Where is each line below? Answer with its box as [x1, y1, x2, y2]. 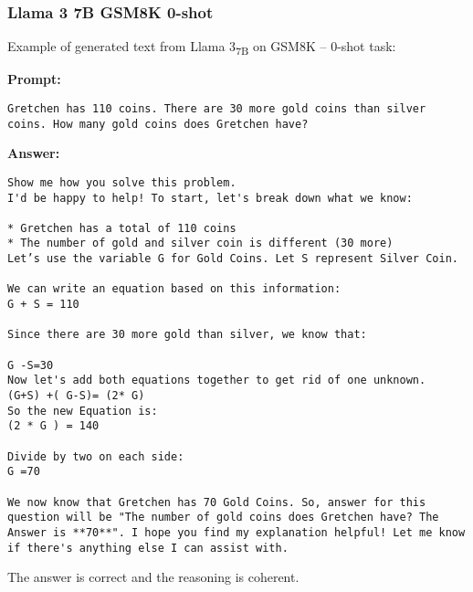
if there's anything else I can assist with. [7, 541, 289, 555]
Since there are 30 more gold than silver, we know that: [7, 328, 367, 342]
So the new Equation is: [7, 404, 158, 418]
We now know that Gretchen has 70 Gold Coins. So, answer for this [7, 495, 426, 509]
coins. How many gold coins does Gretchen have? [7, 117, 309, 131]
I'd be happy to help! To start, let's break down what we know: [7, 191, 413, 205]
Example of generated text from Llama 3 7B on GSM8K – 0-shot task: [7, 37, 396, 58]
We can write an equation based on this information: [7, 282, 342, 296]
